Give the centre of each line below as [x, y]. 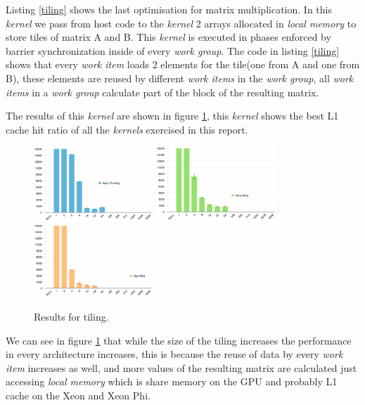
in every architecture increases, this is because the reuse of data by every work [174, 354]
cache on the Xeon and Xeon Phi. [78, 395]
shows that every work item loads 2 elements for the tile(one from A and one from [183, 64]
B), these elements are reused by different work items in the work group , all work [180, 78]
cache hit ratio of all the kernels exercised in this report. [127, 129]
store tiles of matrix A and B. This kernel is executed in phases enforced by [168, 37]
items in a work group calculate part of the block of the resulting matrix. [162, 92]
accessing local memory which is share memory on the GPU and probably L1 [172, 381]
